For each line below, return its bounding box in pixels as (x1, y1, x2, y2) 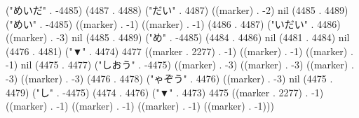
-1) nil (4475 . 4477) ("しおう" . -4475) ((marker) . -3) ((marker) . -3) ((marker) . (6, 57, 354, 72)
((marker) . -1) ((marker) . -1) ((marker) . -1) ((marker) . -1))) (6, 98, 274, 113)
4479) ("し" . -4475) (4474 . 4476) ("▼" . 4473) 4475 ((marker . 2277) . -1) (6, 84, 324, 99)
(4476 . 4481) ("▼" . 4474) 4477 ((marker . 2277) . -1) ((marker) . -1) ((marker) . (6, 43, 353, 58)
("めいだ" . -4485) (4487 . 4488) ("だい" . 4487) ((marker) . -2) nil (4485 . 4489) (6, 3, 348, 17)
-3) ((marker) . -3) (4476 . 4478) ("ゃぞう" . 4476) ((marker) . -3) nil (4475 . (6, 71, 333, 85)
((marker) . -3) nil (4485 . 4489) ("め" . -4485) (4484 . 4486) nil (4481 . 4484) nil (6, 30, 350, 45)
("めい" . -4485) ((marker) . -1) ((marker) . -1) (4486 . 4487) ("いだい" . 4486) (6, 16, 341, 31)
